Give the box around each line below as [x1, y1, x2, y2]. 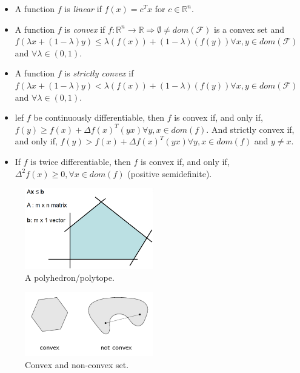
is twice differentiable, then [30, 155, 131, 167]
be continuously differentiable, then [33, 111, 164, 124]
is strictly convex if [64, 67, 134, 79]
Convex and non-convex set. [25, 358, 129, 371]
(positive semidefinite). [127, 167, 212, 180]
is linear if [64, 2, 102, 15]
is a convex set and [214, 22, 285, 35]
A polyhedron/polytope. [25, 271, 115, 283]
